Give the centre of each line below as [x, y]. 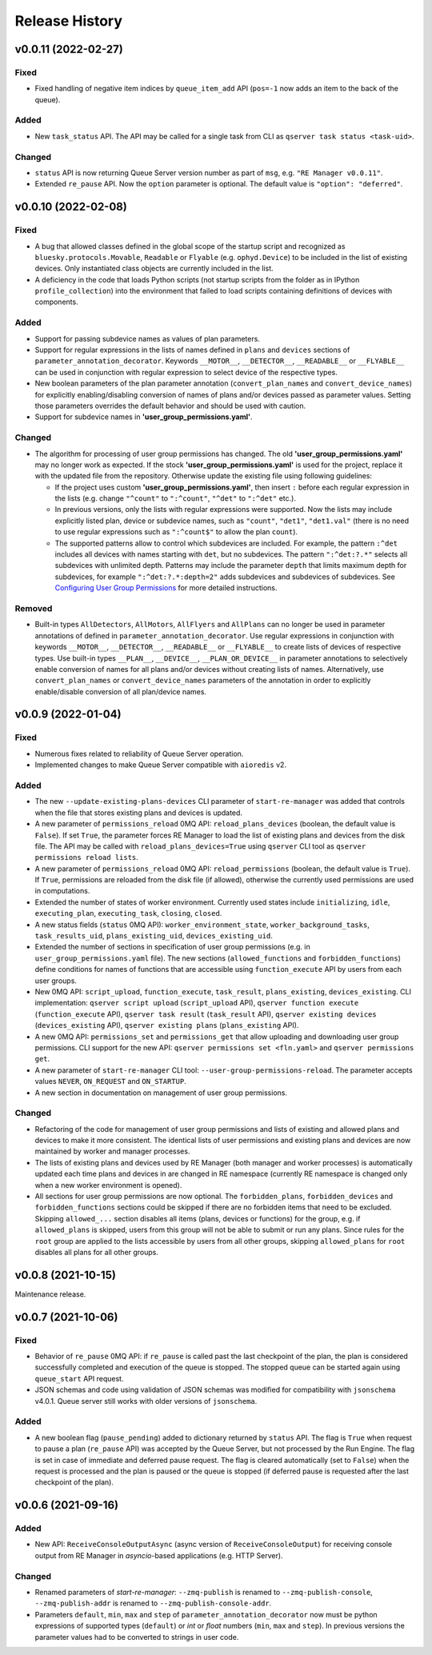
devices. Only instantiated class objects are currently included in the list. [154, 269]
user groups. [56, 981]
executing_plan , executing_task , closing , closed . [128, 913]
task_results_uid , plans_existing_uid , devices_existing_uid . [154, 936]
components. [57, 302]
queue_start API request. [79, 1378]
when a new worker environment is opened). [108, 1185]
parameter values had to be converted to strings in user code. [137, 1637]
